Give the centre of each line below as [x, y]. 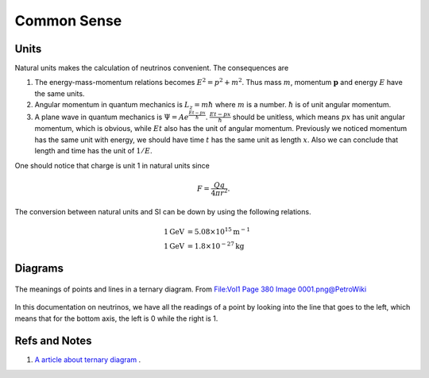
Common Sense [68, 21]
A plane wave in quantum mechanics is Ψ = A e [112, 117]
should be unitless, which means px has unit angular [319, 117]
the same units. [60, 93]
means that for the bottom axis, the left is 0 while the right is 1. [116, 318]
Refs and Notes [53, 341]
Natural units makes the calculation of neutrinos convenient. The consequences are [152, 68]
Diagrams [39, 269]
